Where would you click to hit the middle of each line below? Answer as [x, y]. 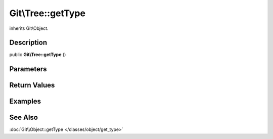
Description [28, 43]
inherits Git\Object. [29, 28]
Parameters [28, 69]
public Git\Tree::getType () [38, 55]
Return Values [32, 85]
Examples [25, 101]
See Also [24, 118]
